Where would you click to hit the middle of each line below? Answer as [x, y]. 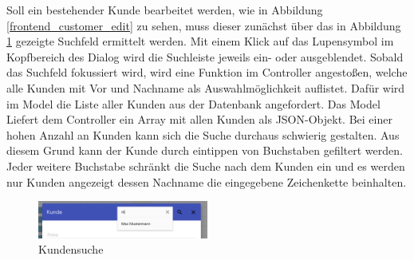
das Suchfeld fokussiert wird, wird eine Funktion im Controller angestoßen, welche [207, 72]
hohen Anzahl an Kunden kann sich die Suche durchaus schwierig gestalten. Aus [203, 134]
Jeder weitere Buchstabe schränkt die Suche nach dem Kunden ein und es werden [206, 165]
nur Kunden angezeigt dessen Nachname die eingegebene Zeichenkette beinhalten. [207, 181]
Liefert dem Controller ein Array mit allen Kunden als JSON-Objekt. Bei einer [199, 119]
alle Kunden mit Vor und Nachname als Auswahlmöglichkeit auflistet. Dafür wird [206, 87]
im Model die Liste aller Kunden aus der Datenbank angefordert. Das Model [193, 103]
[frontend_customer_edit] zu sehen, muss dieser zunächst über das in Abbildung [204, 25]
